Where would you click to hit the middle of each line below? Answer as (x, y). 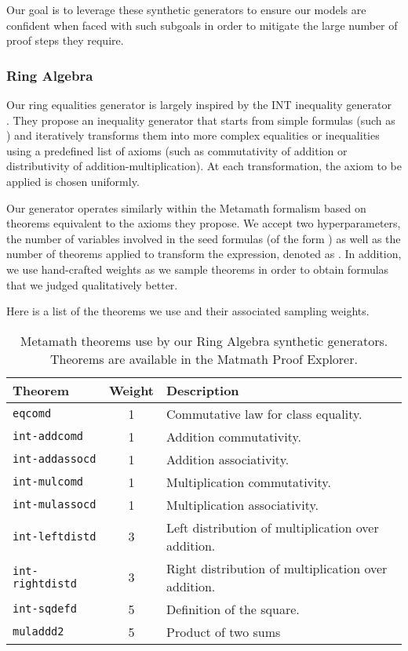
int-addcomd (48, 436)
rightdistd (45, 583)
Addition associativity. (228, 459)
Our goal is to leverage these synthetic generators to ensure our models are (186, 9)
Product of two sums (224, 631)
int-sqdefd (45, 609)
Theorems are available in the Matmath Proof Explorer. (204, 358)
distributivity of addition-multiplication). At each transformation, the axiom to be (204, 166)
